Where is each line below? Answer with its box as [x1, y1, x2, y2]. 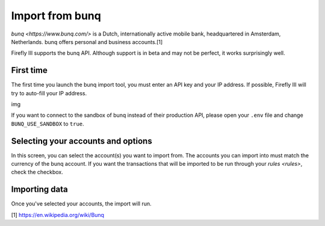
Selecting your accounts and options [11, 136, 153, 146]
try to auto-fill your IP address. [11, 89, 87, 96]
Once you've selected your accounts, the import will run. [11, 200, 152, 207]
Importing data [11, 184, 69, 195]
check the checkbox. [11, 169, 63, 176]
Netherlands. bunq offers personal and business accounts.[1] [11, 38, 163, 45]
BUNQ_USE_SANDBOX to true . [11, 120, 84, 127]
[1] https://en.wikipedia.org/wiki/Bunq [11, 211, 105, 218]
